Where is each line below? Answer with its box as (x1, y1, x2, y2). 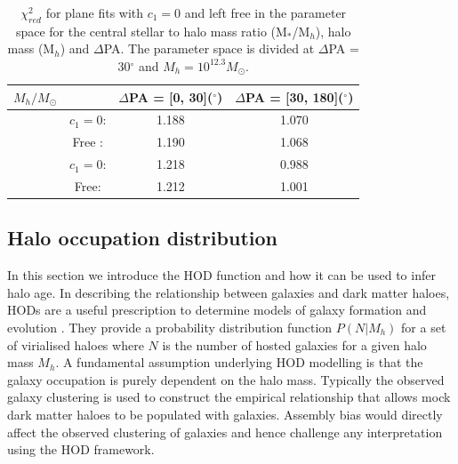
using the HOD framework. (7, 440, 155, 459)
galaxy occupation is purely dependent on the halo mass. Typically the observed (7, 370, 445, 388)
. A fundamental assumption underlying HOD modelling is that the (55, 353, 423, 372)
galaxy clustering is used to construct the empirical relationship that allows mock (7, 388, 451, 406)
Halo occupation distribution (7, 224, 277, 252)
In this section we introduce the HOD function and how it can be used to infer (7, 266, 436, 284)
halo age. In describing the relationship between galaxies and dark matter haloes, (7, 283, 450, 301)
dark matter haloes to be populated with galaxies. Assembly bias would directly (7, 405, 443, 423)
